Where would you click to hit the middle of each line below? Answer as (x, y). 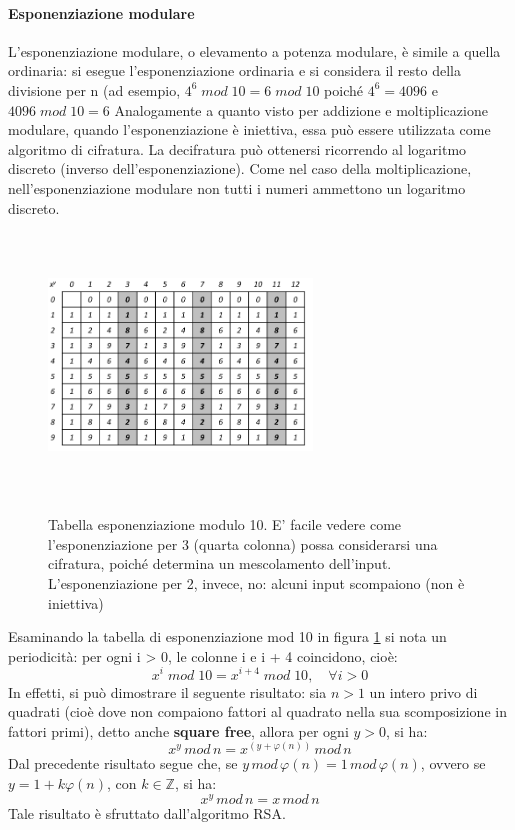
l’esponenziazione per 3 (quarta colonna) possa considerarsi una (243, 543)
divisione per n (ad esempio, (94, 89)
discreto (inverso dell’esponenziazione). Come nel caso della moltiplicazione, (240, 168)
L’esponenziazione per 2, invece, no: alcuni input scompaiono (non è (256, 583)
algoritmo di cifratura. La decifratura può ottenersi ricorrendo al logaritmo (237, 148)
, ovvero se (453, 763)
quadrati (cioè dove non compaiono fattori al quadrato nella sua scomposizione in (257, 711)
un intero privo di (423, 691)
